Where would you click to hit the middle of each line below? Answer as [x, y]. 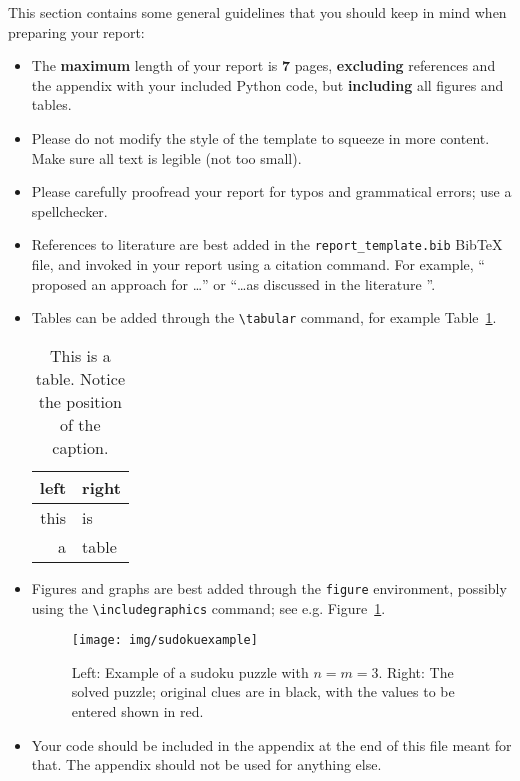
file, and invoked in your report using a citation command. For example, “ [258, 264]
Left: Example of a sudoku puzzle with [190, 671]
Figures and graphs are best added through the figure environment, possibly [269, 587]
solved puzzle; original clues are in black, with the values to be [263, 691]
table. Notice [80, 378]
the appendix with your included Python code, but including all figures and [267, 84]
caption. [80, 447]
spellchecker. [69, 210]
